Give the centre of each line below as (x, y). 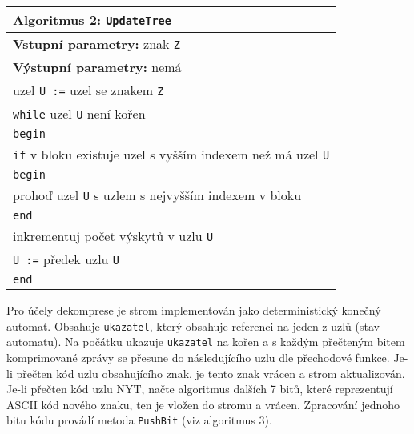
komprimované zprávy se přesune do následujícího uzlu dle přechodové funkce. (198, 357)
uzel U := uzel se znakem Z (88, 90)
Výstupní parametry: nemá (97, 67)
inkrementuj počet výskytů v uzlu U (113, 236)
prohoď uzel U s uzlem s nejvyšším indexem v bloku (157, 195)
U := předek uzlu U (66, 259)
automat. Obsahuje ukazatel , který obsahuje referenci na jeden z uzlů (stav (193, 325)
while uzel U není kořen (79, 113)
